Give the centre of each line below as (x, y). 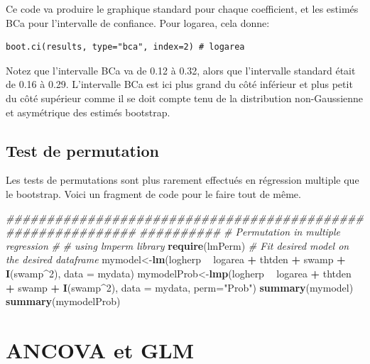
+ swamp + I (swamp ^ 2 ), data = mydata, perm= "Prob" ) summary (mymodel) (180, 287)
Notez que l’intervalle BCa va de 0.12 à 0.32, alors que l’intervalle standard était (181, 70)
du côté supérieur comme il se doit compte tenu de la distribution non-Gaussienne (185, 98)
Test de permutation (83, 150)
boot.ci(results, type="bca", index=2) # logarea (125, 47)
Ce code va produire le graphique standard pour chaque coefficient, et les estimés (182, 9)
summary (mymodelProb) (63, 301)
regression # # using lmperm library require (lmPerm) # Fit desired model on (178, 245)
